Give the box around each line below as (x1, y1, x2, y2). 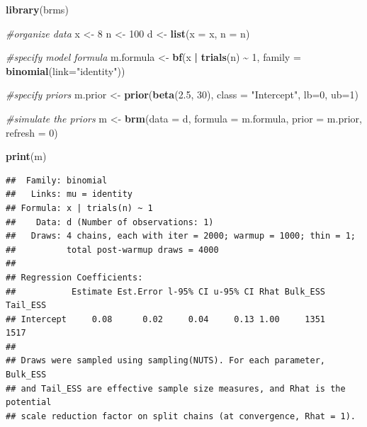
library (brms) (6, 2, 69, 16)
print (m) (6, 149, 47, 164)
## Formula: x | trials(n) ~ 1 (6, 203, 153, 213)
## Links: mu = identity (6, 189, 132, 200)
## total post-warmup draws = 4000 (6, 244, 219, 255)
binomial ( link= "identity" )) (6, 63, 125, 78)
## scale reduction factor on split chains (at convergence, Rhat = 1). (6, 411, 356, 421)
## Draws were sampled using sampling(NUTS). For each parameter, (6, 355, 326, 366)
